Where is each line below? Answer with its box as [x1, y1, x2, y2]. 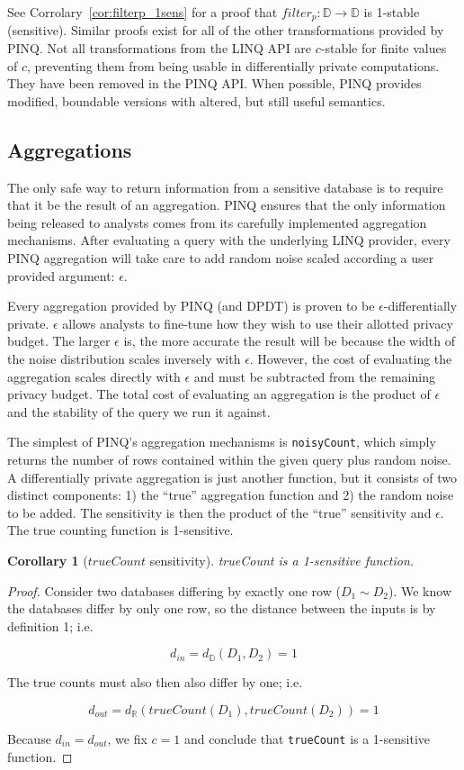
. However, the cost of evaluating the [249, 349, 452, 367]
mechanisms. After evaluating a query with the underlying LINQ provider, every [7, 231, 451, 249]
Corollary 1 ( [7, 550, 88, 569]
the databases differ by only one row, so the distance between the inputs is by [7, 599, 436, 618]
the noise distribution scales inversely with [7, 349, 241, 367]
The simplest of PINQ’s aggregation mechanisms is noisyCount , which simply [7, 432, 436, 451]
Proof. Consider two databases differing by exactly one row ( [7, 581, 341, 600]
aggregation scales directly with [7, 367, 181, 385]
